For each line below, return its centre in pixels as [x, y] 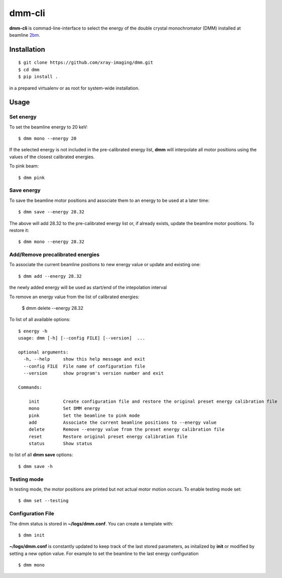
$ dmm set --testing [43, 501]
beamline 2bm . [25, 35]
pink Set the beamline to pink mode [84, 415]
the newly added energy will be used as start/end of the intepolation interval [88, 287]
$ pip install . [38, 77]
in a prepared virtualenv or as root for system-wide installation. [75, 88]
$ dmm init [32, 535]
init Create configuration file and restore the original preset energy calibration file [153, 401]
